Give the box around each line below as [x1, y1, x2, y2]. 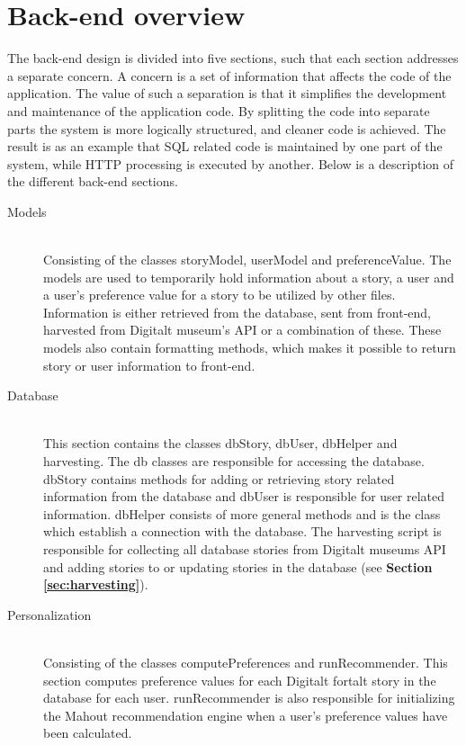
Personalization [7, 605, 92, 624]
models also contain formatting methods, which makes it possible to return [43, 338, 456, 357]
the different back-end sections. [7, 172, 178, 191]
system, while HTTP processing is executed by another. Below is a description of [7, 154, 454, 173]
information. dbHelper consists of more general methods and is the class [43, 504, 441, 523]
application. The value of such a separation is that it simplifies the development [7, 84, 447, 103]
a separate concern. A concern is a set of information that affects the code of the [7, 66, 452, 85]
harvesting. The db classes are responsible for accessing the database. [43, 452, 425, 470]
